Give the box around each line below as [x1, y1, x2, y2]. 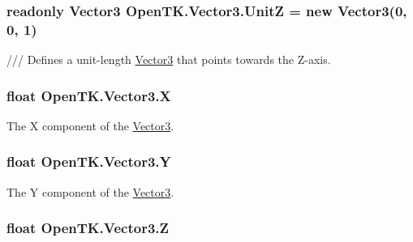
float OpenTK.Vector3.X [6, 85, 171, 105]
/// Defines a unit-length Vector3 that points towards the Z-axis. [6, 51, 331, 68]
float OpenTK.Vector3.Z [6, 218, 170, 238]
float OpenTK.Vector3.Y [6, 151, 171, 172]
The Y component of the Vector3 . [6, 183, 174, 200]
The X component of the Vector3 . [6, 117, 174, 134]
